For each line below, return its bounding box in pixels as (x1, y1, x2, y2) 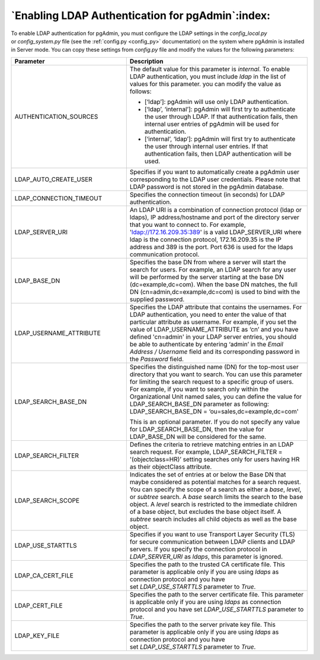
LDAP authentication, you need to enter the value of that (129, 310, 287, 318)
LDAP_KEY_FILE (14, 631, 60, 640)
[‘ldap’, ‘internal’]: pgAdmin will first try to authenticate (144, 105, 296, 113)
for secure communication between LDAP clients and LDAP (129, 538, 296, 546)
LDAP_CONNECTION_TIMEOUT (14, 194, 103, 202)
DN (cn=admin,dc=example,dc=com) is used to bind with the (129, 288, 300, 296)
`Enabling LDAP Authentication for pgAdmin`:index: (11, 9, 271, 22)
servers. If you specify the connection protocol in (129, 545, 267, 553)
